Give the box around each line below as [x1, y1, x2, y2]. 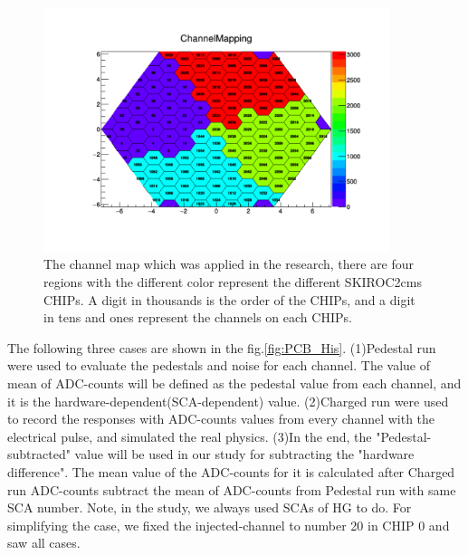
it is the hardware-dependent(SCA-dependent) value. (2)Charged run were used [7, 391, 449, 410]
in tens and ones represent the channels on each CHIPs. [43, 308, 352, 327]
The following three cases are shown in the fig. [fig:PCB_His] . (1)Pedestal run [7, 338, 436, 357]
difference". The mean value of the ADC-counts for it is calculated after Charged [7, 462, 455, 481]
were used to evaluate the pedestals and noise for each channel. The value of [7, 356, 430, 375]
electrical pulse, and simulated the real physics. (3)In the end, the [7, 426, 372, 445]
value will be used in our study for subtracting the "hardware [74, 445, 415, 464]
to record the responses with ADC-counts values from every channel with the [7, 409, 435, 428]
